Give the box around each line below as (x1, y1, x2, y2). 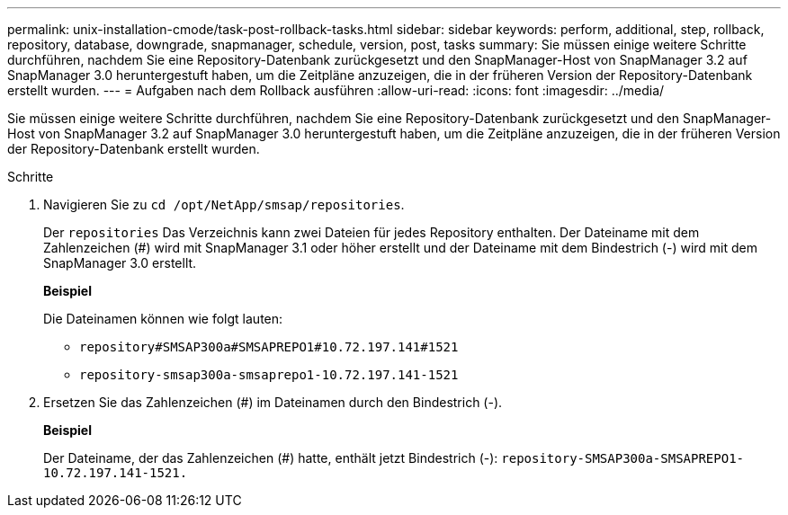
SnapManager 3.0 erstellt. (43, 255, 197, 271)
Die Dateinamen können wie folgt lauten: (43, 311, 283, 326)
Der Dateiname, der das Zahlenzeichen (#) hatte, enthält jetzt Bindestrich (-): (43, 450, 498, 466)
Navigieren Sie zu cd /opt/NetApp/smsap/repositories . (43, 197, 405, 212)
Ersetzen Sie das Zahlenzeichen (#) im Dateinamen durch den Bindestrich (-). (43, 395, 503, 410)
